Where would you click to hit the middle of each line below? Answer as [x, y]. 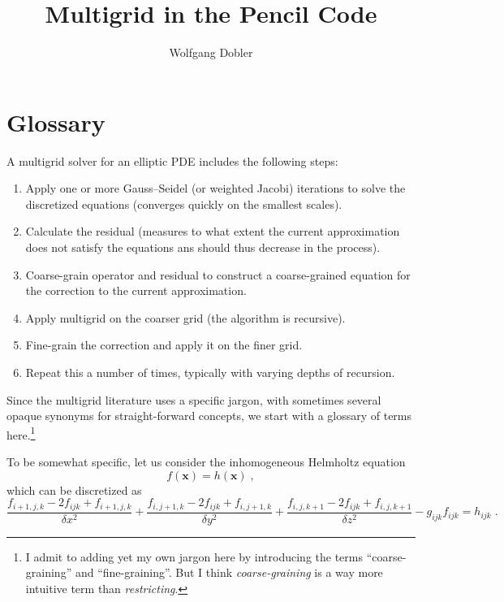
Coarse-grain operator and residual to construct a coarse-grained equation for [218, 274]
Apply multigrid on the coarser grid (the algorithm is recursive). [185, 317]
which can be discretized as [74, 489]
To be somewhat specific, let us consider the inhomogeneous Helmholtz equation [206, 462]
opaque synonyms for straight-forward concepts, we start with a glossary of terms [209, 416]
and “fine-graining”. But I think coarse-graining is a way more [229, 572]
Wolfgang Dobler [211, 52]
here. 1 [21, 433]
